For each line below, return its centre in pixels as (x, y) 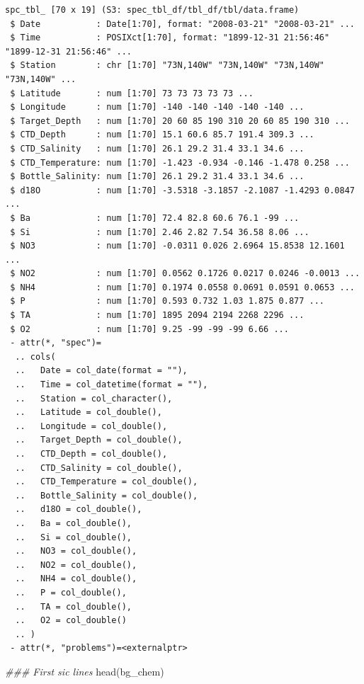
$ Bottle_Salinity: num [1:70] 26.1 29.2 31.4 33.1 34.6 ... (157, 177)
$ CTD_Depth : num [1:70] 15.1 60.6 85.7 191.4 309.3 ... (162, 135)
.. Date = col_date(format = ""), (101, 371)
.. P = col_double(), (71, 592)
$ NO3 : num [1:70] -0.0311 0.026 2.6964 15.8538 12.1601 (177, 246)
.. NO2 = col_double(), (76, 565)
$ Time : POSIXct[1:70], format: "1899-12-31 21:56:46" (170, 38)
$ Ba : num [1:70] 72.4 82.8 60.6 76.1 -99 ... (155, 218)
